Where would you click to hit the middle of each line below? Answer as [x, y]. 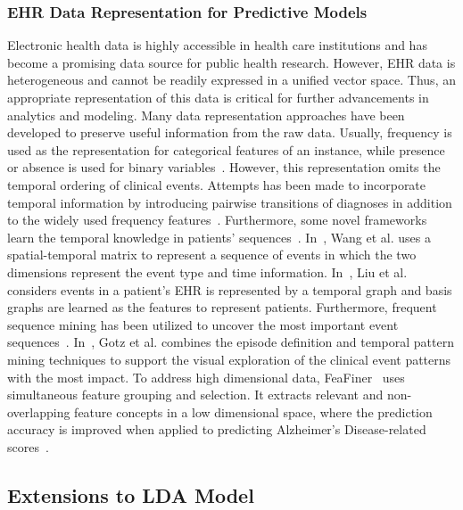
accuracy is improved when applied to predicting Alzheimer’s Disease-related [217, 429]
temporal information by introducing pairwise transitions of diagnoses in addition [230, 202]
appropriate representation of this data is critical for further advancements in [218, 97]
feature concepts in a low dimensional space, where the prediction [253, 411]
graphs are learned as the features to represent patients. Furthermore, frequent [222, 307]
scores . [28, 446]
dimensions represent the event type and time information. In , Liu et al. [207, 271]
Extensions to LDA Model [131, 494]
